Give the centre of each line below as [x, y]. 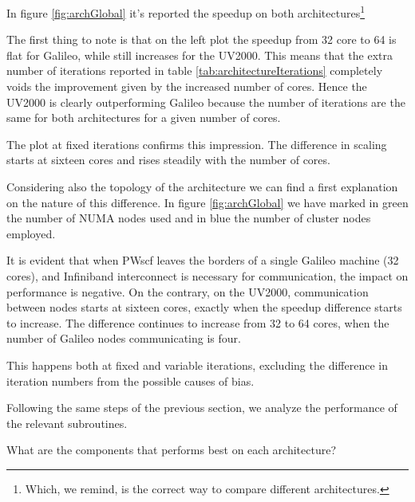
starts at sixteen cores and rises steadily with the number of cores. [168, 160]
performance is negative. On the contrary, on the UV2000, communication [188, 291]
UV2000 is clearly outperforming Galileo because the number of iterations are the [206, 102]
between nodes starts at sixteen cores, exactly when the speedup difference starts [204, 307]
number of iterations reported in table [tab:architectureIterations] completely [195, 71]
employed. [31, 233]
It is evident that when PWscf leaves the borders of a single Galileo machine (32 [203, 260]
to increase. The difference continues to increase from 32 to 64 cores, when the [198, 322]
